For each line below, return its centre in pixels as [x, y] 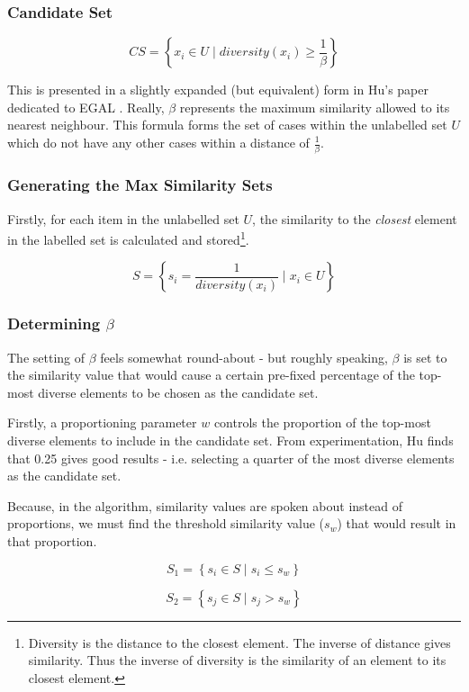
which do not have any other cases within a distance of [158, 142]
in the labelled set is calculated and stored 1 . [128, 238]
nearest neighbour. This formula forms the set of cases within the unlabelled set [227, 125]
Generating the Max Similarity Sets [140, 185]
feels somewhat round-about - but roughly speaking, [244, 357]
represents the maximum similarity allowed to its [315, 107]
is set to [425, 357]
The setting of [46, 357]
